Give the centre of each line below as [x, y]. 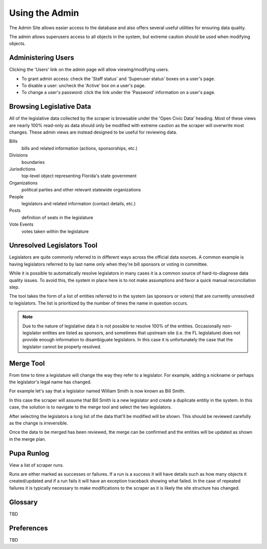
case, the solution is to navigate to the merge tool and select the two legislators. [90, 407]
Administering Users [42, 58]
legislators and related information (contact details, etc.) [79, 204]
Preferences [28, 528]
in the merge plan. [28, 439]
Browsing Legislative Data [50, 107]
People [16, 197]
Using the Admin [44, 13]
